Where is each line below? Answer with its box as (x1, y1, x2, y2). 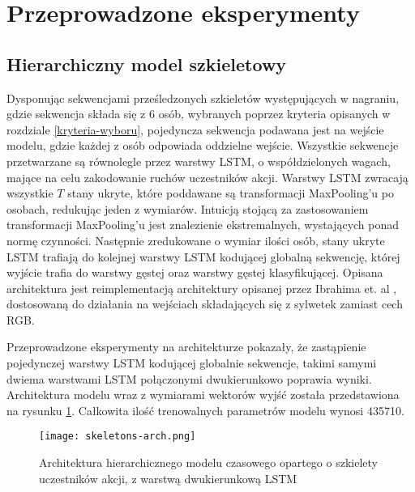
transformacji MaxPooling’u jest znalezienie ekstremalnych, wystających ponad (6, 216, 400, 233)
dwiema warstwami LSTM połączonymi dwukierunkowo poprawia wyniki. (6, 370, 372, 387)
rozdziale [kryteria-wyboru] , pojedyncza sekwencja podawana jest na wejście (6, 121, 384, 138)
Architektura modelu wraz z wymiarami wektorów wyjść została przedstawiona (6, 386, 400, 403)
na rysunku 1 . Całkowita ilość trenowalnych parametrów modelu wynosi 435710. (6, 401, 404, 418)
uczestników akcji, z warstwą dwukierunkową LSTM (39, 469, 297, 486)
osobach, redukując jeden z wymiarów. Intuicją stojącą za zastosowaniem (6, 200, 369, 217)
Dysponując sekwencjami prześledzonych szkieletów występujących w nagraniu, (6, 89, 400, 106)
